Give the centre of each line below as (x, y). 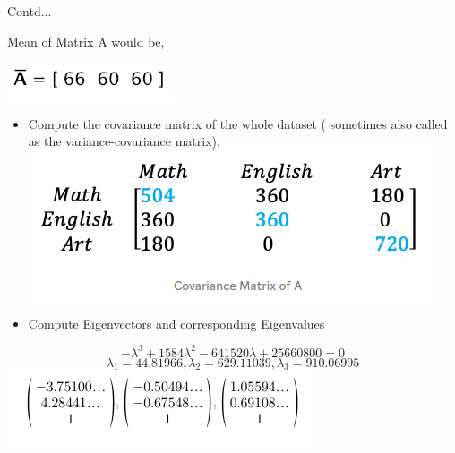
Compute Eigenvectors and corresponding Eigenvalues (176, 323)
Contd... (30, 11)
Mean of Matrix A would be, (86, 41)
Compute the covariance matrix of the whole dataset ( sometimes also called (238, 123)
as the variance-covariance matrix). (124, 141)
